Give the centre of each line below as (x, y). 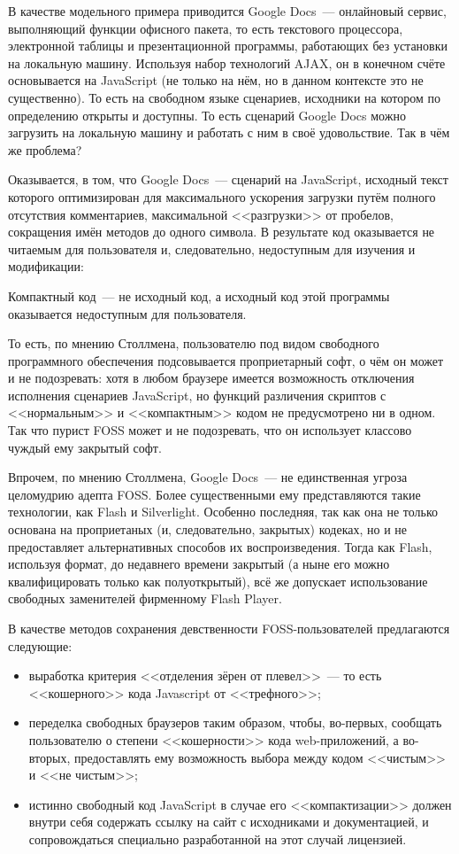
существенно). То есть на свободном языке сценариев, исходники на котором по (225, 97)
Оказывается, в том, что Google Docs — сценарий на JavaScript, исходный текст (228, 179)
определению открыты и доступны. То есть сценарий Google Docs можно (207, 115)
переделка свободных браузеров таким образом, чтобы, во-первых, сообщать (235, 722)
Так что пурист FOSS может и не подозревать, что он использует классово (210, 430)
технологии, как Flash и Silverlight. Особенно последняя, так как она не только (223, 512)
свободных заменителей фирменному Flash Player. (145, 598)
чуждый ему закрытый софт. (85, 447)
